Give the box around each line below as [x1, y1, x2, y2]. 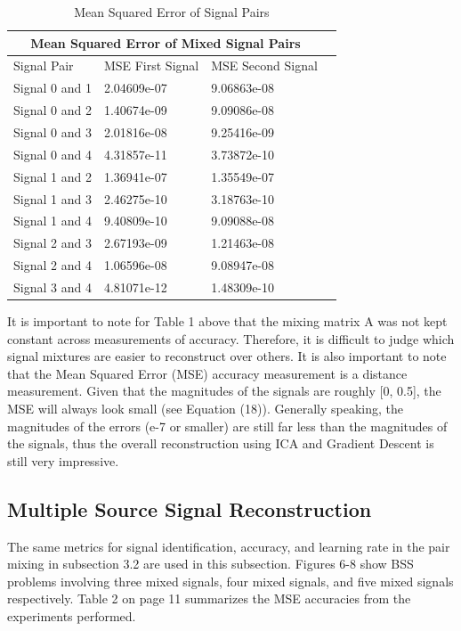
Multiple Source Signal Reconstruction [7, 495, 372, 522]
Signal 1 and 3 [13, 189, 92, 208]
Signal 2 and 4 [13, 256, 92, 275]
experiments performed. [7, 606, 136, 625]
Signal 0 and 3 [13, 122, 92, 141]
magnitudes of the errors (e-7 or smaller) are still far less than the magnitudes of [7, 416, 448, 435]
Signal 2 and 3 [13, 234, 92, 252]
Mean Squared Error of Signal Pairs [74, 3, 270, 20]
